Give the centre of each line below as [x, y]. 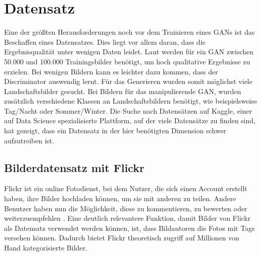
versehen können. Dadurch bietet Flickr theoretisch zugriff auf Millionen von [122, 238]
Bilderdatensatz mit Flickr [74, 167]
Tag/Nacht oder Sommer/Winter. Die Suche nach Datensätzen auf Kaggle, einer [128, 110]
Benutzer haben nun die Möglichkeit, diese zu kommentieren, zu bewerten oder [126, 208]
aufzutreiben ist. [29, 140]
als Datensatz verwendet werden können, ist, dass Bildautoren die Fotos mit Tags [129, 228]
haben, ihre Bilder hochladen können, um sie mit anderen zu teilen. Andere [120, 198]
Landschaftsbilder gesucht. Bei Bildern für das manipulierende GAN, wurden [123, 91]
